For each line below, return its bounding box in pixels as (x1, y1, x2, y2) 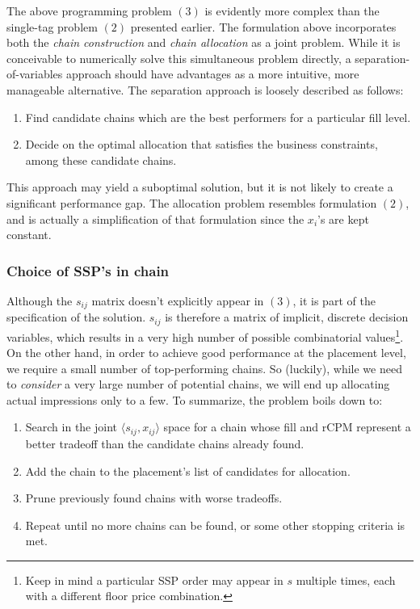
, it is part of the (292, 292, 376, 309)
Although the (6, 292, 73, 309)
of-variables (6, 65, 63, 82)
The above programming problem (6, 2, 172, 19)
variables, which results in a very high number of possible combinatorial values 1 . (6, 325, 404, 345)
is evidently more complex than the (204, 2, 380, 19)
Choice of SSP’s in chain (6, 260, 170, 280)
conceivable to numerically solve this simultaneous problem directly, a (6, 49, 351, 66)
